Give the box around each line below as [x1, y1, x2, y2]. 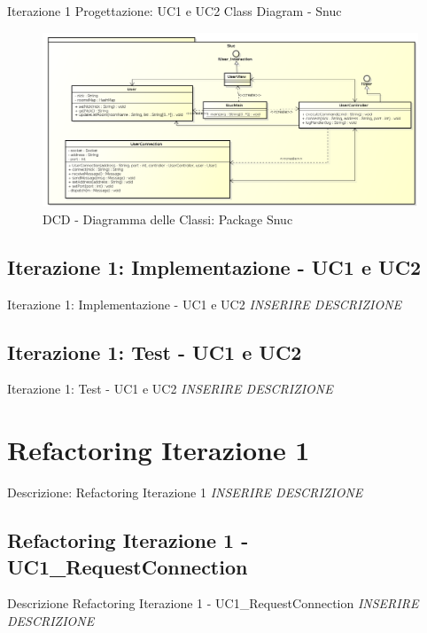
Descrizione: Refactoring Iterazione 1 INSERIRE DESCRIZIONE [7, 483, 363, 502]
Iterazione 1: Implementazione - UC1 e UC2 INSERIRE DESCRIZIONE [7, 294, 402, 313]
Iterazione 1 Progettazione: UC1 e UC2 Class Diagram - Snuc [7, 2, 342, 20]
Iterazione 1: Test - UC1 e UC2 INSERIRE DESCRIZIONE [7, 379, 333, 398]
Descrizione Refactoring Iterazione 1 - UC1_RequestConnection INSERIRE [7, 594, 419, 613]
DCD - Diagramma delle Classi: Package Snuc [43, 209, 293, 228]
